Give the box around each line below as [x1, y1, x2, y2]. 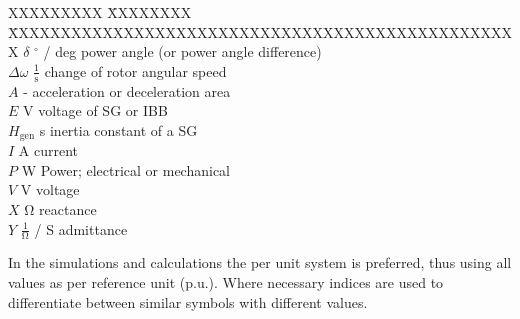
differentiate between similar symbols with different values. [8, 291, 368, 312]
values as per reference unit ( [8, 272, 186, 293]
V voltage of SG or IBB [23, 100, 168, 121]
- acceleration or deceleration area [23, 80, 231, 101]
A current [18, 140, 79, 161]
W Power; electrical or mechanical [21, 159, 230, 180]
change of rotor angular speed [44, 60, 227, 81]
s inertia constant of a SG [39, 119, 198, 140]
